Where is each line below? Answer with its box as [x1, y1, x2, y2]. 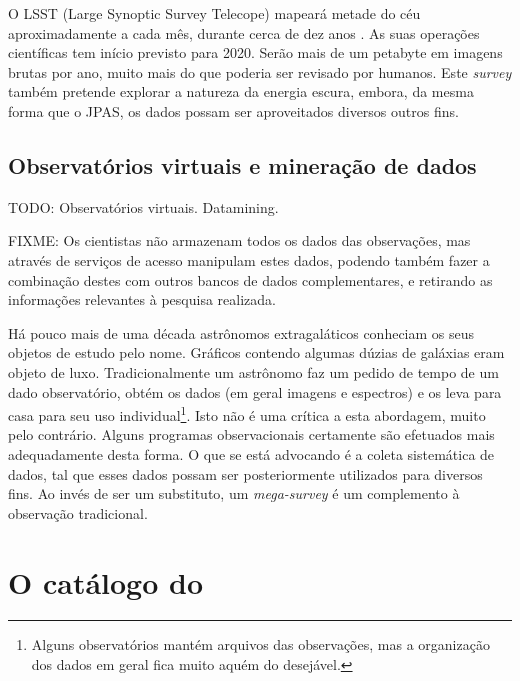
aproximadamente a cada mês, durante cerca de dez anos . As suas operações [8, 22, 480, 43]
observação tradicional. [8, 502, 148, 523]
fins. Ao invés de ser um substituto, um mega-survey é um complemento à [8, 483, 460, 504]
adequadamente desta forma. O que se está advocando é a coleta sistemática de [8, 443, 495, 464]
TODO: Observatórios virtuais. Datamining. [8, 196, 279, 217]
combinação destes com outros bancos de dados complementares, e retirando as [8, 269, 493, 290]
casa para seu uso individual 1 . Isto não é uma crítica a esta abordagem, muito [8, 402, 486, 425]
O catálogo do [8, 561, 203, 602]
